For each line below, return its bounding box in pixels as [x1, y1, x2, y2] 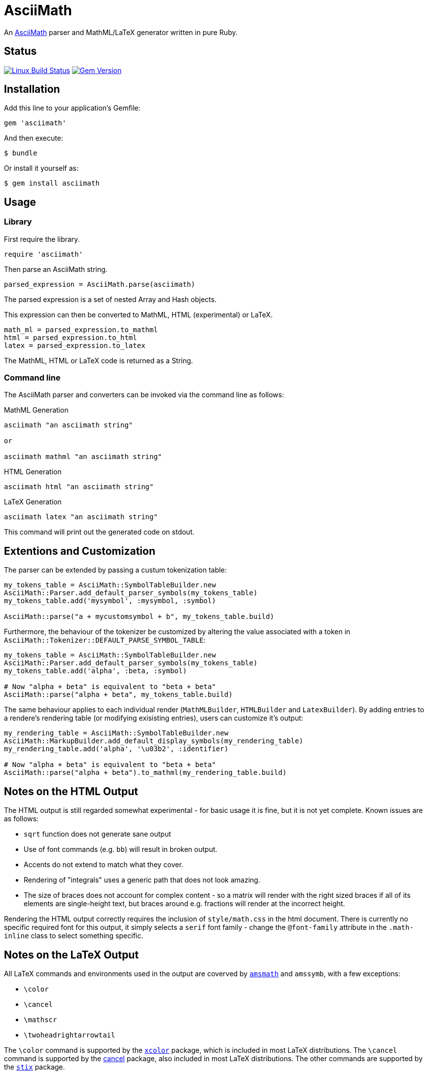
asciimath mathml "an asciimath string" [4, 453, 162, 461]
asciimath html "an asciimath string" [4, 483, 154, 491]
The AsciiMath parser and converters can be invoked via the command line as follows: [4, 390, 284, 399]
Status [4, 45, 37, 58]
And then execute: [4, 134, 63, 143]
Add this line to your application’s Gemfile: [4, 104, 141, 113]
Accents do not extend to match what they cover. [24, 860, 183, 869]
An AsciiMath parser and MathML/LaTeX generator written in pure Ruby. [4, 28, 238, 37]
